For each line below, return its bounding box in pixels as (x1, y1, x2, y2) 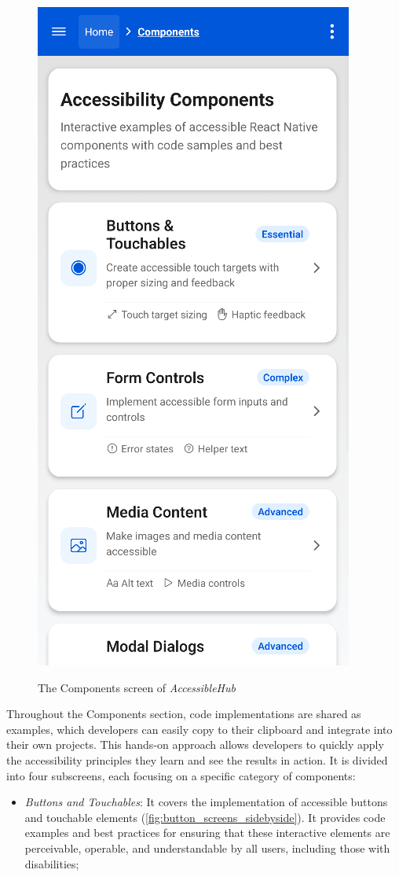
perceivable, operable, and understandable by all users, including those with (24, 839, 390, 856)
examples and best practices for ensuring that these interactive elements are (24, 824, 390, 841)
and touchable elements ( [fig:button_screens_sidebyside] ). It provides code (24, 809, 386, 825)
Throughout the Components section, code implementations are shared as (6, 706, 361, 722)
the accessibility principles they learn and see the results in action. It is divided (6, 751, 388, 768)
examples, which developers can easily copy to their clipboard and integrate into (6, 720, 393, 737)
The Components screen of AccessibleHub (38, 679, 236, 695)
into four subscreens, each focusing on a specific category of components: (6, 767, 356, 783)
